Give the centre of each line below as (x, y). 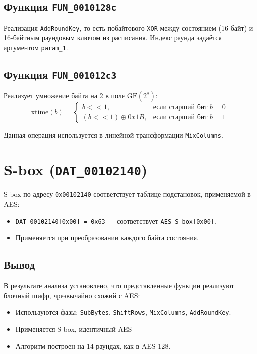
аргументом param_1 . (36, 48)
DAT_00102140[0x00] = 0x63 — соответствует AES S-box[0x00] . (116, 220)
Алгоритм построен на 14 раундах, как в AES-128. (93, 345)
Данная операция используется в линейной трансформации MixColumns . (114, 135)
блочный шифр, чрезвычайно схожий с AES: (72, 295)
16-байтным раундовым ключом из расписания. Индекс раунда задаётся (113, 38)
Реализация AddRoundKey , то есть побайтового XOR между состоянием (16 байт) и (129, 28)
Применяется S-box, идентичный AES (74, 328)
